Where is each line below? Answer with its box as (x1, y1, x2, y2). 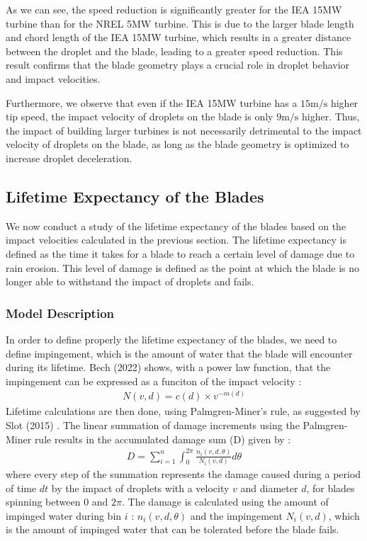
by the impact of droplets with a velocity (51, 480, 230, 495)
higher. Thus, (302, 109, 360, 124)
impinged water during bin (6, 508, 122, 523)
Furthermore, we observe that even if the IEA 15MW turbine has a (6, 95, 298, 110)
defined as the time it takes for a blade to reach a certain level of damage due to (6, 246, 355, 261)
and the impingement (190, 508, 283, 523)
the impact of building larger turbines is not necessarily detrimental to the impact (6, 123, 362, 137)
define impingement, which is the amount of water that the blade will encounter (6, 346, 353, 360)
